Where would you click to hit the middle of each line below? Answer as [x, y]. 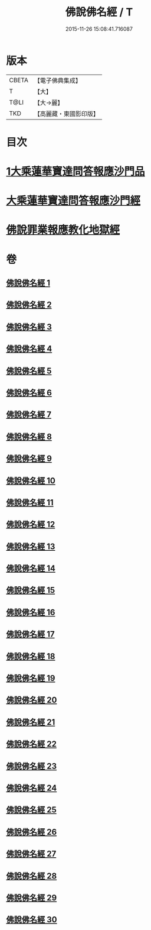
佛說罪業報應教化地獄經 [63, 230]
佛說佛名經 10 [31, 481]
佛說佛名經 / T [99, 12]
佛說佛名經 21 [31, 722]
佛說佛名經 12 [31, 524]
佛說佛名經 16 [31, 612]
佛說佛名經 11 [30, 503]
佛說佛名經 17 [30, 634]
